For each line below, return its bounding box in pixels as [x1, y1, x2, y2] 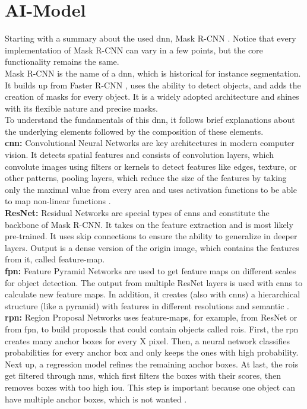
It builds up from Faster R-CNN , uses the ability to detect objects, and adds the [5, 78, 301, 91]
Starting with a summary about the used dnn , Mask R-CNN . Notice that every [5, 32, 296, 45]
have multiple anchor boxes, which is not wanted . [5, 392, 187, 405]
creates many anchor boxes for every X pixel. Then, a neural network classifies [5, 334, 290, 347]
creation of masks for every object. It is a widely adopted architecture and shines [5, 90, 299, 103]
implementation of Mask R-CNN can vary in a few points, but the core [5, 43, 263, 56]
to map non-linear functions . [5, 195, 111, 207]
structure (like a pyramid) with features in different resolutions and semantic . [5, 299, 289, 312]
